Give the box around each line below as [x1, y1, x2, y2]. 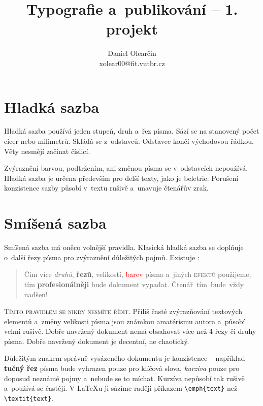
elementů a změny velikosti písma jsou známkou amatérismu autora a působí [4, 316, 245, 326]
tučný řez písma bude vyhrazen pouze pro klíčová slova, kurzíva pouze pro [4, 363, 240, 373]
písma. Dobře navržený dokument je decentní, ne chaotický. [4, 335, 189, 346]
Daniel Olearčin [108, 48, 156, 58]
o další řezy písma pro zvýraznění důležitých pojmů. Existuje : [4, 252, 200, 262]
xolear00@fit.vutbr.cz [99, 57, 165, 68]
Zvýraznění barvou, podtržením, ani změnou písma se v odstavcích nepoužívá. [4, 163, 248, 173]
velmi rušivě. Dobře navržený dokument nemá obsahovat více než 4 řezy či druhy [4, 326, 256, 336]
